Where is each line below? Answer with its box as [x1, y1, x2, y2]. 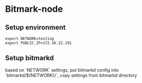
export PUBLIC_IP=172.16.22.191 [5, 41, 72, 45]
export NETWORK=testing [5, 36, 54, 41]
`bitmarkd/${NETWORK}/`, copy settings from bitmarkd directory [5, 72, 138, 78]
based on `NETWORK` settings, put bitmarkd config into [5, 67, 119, 73]
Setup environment [5, 23, 66, 32]
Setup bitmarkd [5, 54, 54, 62]
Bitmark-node [5, 3, 63, 15]
